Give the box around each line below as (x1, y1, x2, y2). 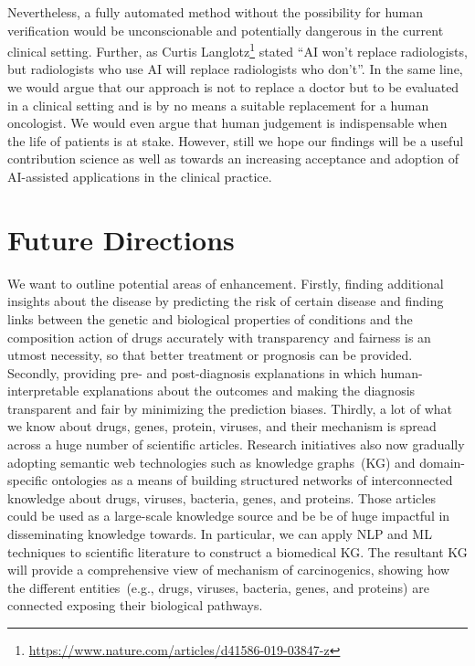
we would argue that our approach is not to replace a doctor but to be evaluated (7, 78, 459, 97)
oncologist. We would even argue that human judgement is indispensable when (7, 113, 448, 132)
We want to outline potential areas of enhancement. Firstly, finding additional (7, 273, 444, 292)
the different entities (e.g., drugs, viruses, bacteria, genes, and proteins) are (7, 577, 429, 597)
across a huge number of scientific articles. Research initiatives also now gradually (7, 435, 465, 454)
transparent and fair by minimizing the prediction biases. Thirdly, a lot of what (7, 398, 452, 418)
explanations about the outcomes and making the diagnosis (82, 381, 416, 400)
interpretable (7, 381, 79, 400)
